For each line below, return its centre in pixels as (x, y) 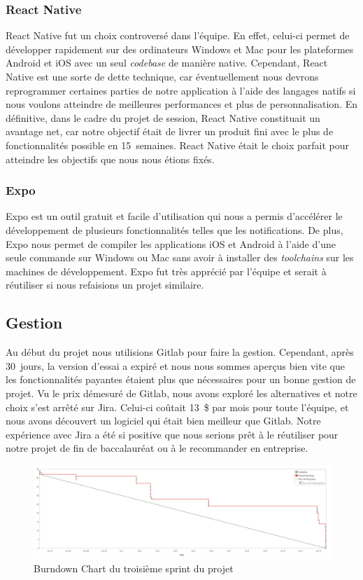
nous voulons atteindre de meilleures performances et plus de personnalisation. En (182, 104)
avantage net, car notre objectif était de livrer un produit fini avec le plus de (170, 131)
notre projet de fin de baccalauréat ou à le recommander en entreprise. (157, 448)
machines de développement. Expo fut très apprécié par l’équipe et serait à (166, 271)
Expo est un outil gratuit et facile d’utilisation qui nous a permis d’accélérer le (174, 216)
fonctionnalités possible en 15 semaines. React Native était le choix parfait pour (178, 145)
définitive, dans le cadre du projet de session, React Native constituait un (163, 117)
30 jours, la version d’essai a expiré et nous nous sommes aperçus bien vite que (175, 365)
